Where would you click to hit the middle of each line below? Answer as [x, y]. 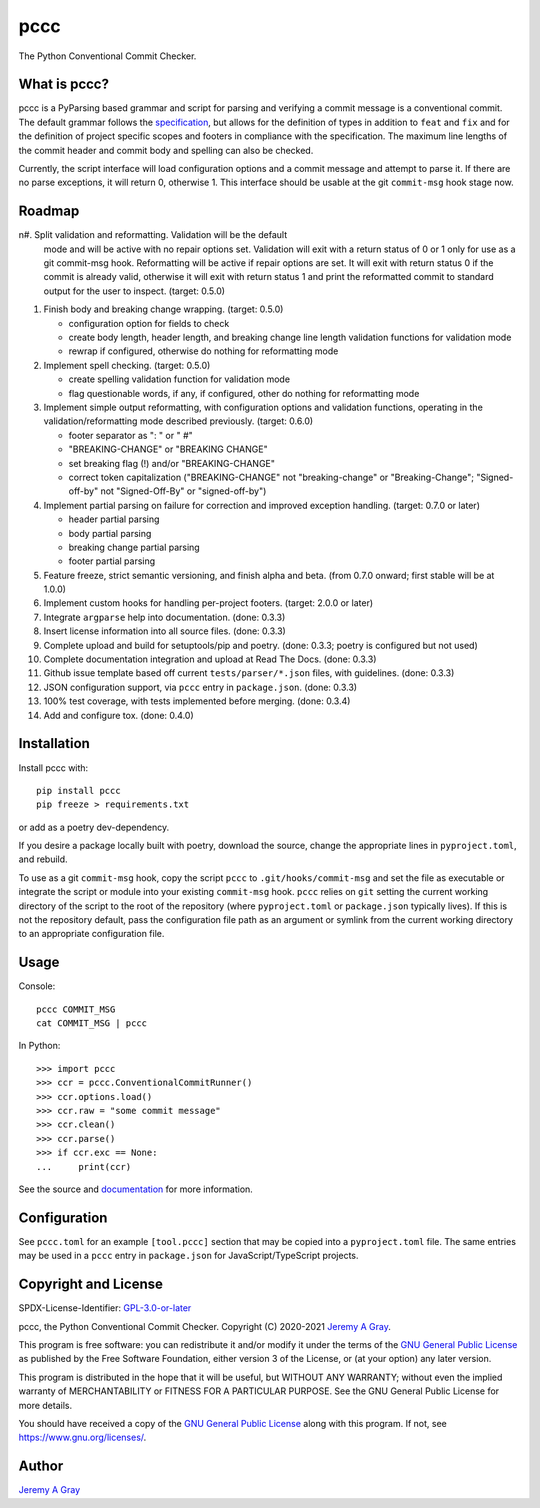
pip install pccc [78, 790]
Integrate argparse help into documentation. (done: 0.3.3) [164, 617]
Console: [37, 986]
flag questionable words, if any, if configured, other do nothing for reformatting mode [244, 393]
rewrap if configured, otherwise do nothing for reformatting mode [203, 351]
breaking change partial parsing [134, 547]
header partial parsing [114, 519]
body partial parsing [110, 533]
